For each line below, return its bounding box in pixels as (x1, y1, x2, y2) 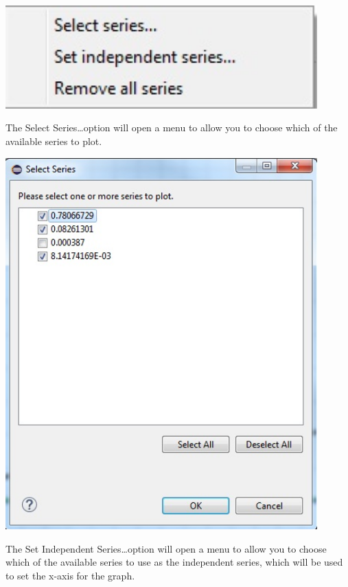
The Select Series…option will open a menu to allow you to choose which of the (5, 120, 338, 135)
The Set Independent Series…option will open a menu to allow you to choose (5, 541, 327, 555)
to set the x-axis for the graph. (5, 568, 135, 583)
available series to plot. (5, 133, 102, 148)
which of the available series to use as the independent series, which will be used (5, 555, 343, 569)
